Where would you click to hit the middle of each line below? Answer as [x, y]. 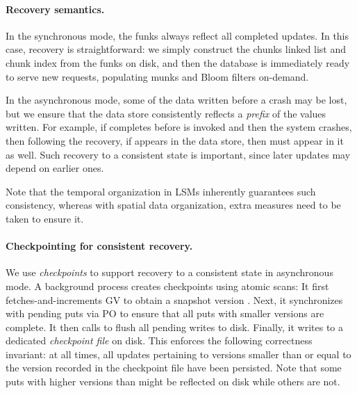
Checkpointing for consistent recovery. [99, 246]
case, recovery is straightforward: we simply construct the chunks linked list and [176, 49]
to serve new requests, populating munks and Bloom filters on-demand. [157, 76]
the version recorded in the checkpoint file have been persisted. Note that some [174, 368]
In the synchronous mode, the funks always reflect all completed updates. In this [177, 35]
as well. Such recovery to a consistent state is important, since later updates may [178, 154]
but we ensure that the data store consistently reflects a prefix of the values [166, 113]
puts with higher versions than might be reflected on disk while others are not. [173, 382]
